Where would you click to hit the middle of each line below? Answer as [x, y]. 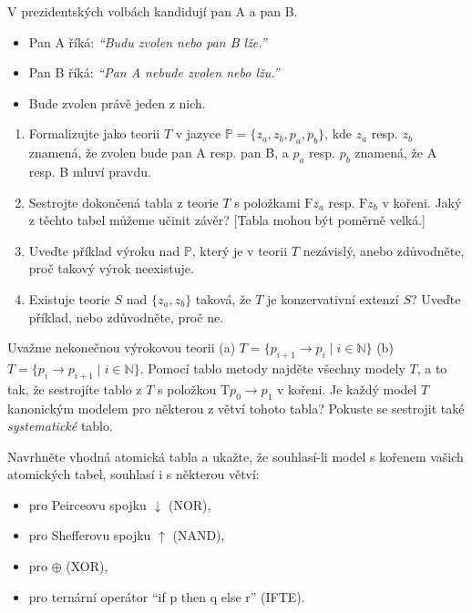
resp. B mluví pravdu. [90, 171]
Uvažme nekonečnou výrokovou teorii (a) [122, 347]
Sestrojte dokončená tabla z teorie [123, 202]
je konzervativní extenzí [333, 298]
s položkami [267, 202]
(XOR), [87, 566]
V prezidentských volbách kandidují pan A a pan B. [153, 11]
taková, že [223, 298]
